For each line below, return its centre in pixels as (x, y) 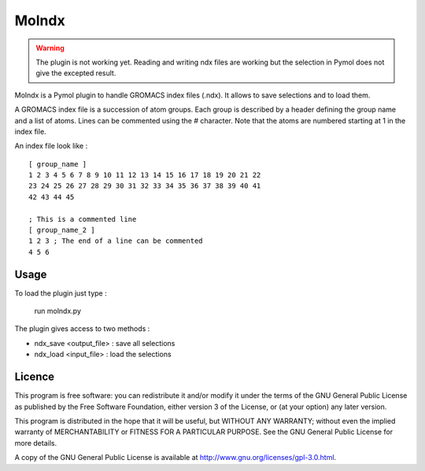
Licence (35, 377)
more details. (36, 443)
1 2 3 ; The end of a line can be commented (116, 241)
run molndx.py (58, 311)
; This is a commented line (83, 219)
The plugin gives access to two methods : (82, 329)
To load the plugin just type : (61, 293)
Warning (50, 48)
